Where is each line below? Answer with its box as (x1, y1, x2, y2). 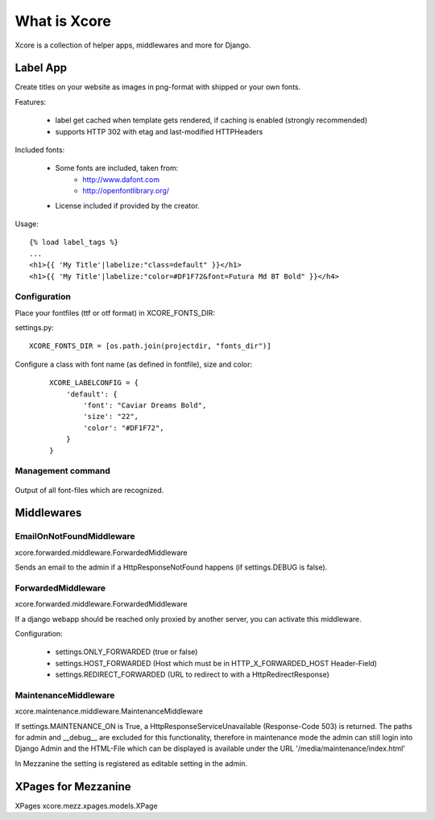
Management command (14, 466, 110, 477)
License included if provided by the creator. (55, 201, 201, 210)
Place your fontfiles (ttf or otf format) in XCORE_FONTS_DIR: (14, 308, 215, 317)
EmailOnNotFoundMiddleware (14, 531, 136, 542)
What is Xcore (14, 12, 112, 30)
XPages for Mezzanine (14, 780, 132, 793)
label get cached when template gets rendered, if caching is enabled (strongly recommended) (55, 115, 368, 125)
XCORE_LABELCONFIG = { (49, 379, 139, 387)
